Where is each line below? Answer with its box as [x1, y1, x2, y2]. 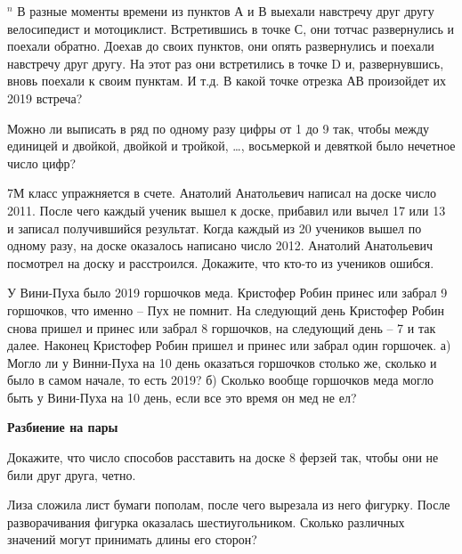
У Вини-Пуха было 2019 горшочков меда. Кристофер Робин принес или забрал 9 [7, 283, 448, 302]
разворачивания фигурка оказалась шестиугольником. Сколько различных [7, 512, 405, 531]
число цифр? [7, 153, 77, 172]
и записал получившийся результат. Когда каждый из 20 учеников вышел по [7, 218, 422, 237]
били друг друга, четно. [7, 465, 136, 484]
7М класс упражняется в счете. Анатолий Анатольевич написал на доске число [7, 183, 437, 202]
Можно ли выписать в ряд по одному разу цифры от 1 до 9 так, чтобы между [7, 118, 430, 137]
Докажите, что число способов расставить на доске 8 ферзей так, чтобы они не [7, 448, 439, 467]
